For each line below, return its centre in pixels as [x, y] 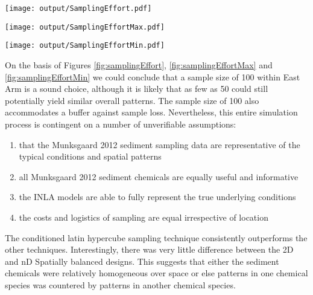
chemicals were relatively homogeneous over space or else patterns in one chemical [156, 273]
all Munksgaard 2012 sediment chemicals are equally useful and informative [159, 176]
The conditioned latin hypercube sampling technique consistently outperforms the [156, 237]
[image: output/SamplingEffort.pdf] [78, 8]
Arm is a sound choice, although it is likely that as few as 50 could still [137, 89]
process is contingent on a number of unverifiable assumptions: [121, 124]
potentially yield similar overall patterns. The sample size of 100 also [132, 100]
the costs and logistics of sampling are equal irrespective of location [144, 217]
